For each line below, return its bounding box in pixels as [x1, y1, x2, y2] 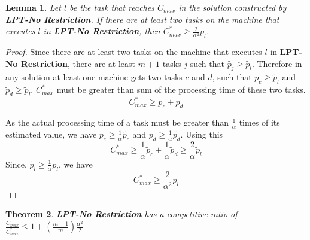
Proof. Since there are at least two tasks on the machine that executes [5, 45, 262, 57]
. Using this [180, 128, 223, 141]
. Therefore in [251, 57, 302, 69]
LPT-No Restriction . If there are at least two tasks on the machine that [5, 13, 279, 25]
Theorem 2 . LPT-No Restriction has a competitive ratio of [5, 208, 238, 220]
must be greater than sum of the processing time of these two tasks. [56, 83, 306, 96]
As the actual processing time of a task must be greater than [5, 116, 229, 129]
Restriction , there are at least [21, 57, 135, 69]
